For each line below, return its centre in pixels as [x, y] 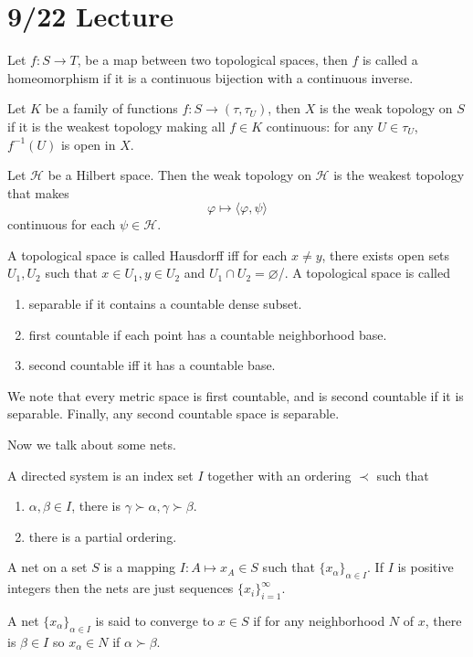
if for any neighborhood [319, 620]
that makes [38, 192]
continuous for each [62, 224]
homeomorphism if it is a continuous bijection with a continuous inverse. [210, 77]
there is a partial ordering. [103, 536]
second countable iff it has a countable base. [152, 365]
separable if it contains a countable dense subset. [165, 304]
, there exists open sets [386, 254]
